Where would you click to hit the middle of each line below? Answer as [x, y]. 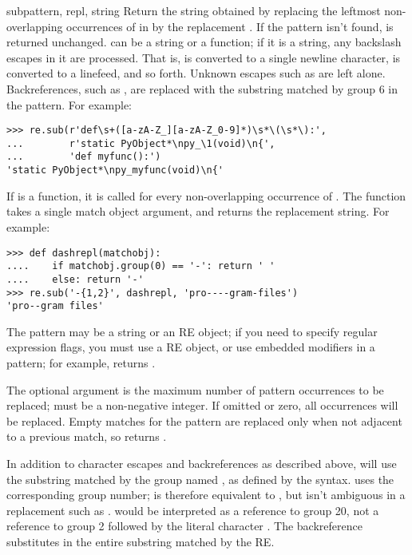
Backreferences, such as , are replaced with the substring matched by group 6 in [202, 88]
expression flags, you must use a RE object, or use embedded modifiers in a [191, 347]
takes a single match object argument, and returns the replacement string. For [198, 211]
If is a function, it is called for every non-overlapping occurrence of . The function [206, 195]
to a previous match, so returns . [87, 436]
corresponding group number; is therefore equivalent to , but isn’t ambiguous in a [206, 495]
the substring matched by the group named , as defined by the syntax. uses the [200, 479]
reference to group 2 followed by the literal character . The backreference [184, 526]
